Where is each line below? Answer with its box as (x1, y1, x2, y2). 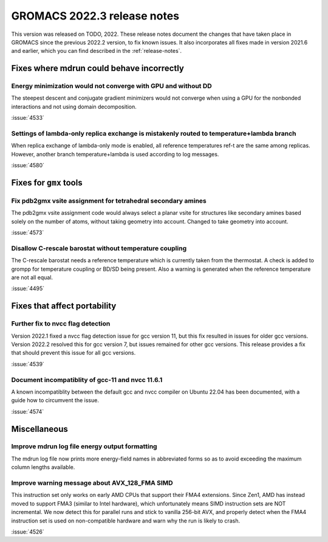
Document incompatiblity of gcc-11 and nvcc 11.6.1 (11, 375, 163, 384)
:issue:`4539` (11, 360, 45, 367)
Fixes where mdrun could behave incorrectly (11, 63, 185, 74)
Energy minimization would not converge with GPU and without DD (11, 82, 212, 91)
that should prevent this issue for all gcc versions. (11, 349, 136, 356)
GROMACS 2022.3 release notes (11, 9, 179, 23)
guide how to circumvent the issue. (11, 397, 100, 404)
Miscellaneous (11, 423, 68, 434)
